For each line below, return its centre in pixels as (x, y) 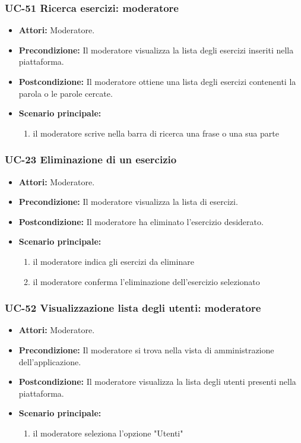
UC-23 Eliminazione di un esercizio (91, 159)
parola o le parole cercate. (66, 93)
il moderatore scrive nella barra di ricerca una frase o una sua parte (156, 133)
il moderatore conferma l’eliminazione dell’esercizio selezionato (146, 281)
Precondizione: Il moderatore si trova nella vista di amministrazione (146, 349)
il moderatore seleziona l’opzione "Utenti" (108, 433)
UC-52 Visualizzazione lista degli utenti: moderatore (133, 308)
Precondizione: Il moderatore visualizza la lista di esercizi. (128, 202)
